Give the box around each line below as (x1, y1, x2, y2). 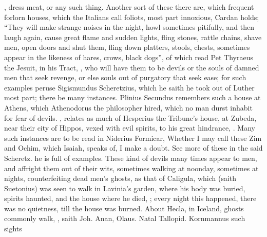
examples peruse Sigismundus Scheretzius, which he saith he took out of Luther (4, 82, 255, 93)
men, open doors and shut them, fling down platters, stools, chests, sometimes (4, 42, 250, 52)
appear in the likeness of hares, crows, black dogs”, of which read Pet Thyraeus (4, 51, 253, 62)
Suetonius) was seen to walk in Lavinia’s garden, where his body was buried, (4, 183, 245, 193)
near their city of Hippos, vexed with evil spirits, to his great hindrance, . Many (4, 122, 255, 133)
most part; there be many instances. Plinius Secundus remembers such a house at (4, 92, 261, 103)
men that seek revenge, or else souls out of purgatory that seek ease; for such (4, 72, 246, 83)
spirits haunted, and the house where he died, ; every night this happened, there (4, 193, 257, 204)
